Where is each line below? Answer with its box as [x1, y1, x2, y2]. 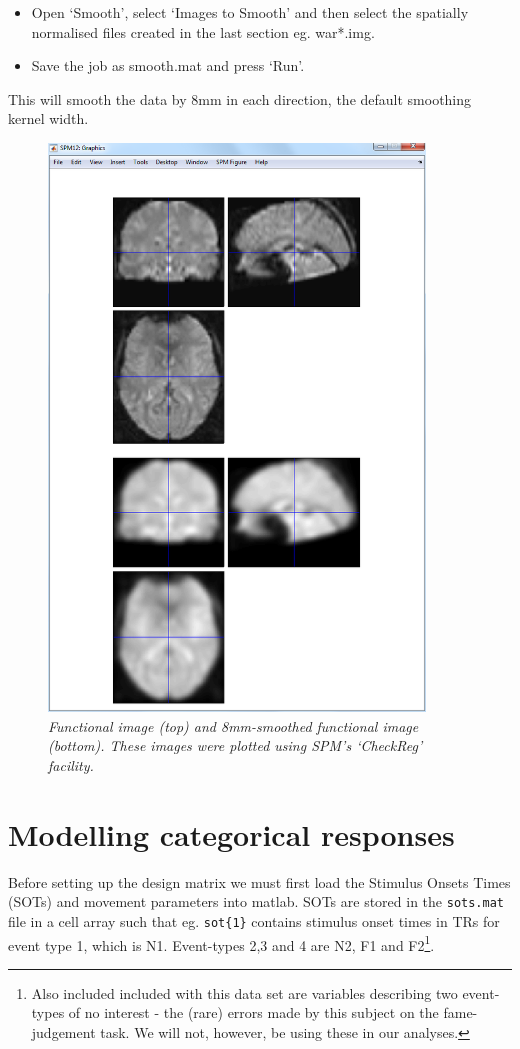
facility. [48, 754, 94, 775]
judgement [31, 1021, 96, 1042]
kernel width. [8, 108, 89, 129]
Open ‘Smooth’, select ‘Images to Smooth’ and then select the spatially [31, 2, 469, 22]
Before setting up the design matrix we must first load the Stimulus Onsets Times [8, 871, 511, 892]
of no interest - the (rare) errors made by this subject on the [68, 1002, 439, 1023]
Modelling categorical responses [8, 813, 455, 854]
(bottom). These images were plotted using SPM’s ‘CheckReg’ [48, 735, 423, 756]
